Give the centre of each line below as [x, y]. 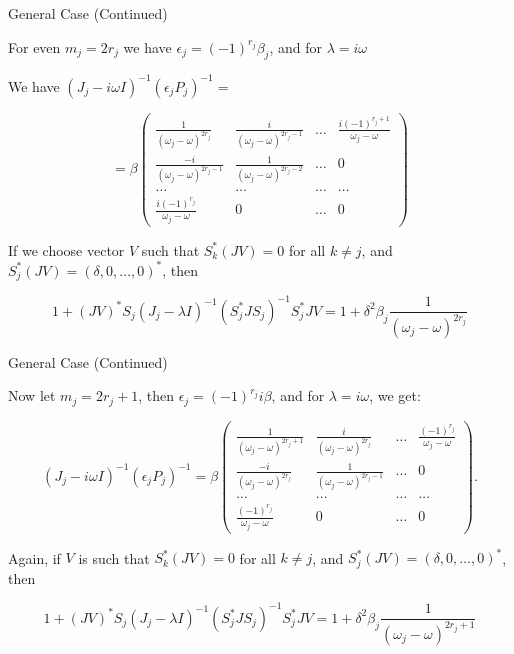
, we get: [395, 395]
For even [34, 46]
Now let [32, 395]
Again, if [34, 557]
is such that [114, 557]
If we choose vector [66, 249]
